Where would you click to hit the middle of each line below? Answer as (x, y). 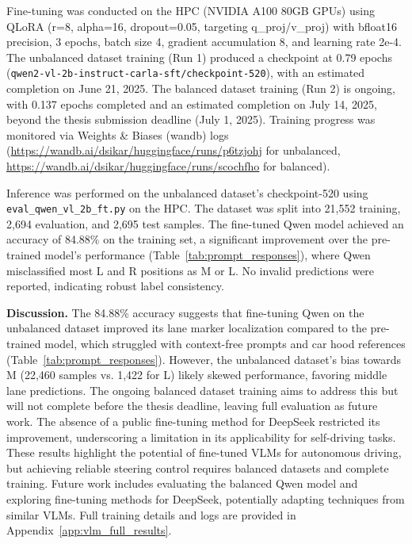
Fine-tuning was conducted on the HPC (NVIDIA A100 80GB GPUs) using (191, 10)
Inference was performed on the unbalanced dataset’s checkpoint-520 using (187, 192)
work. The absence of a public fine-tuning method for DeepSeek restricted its (193, 421)
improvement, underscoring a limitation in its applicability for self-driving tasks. (201, 437)
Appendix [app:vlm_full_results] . (89, 530)
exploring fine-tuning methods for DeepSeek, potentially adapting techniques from (206, 498)
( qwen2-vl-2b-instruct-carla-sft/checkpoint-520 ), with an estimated (186, 73)
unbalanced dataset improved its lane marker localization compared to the (187, 328)
